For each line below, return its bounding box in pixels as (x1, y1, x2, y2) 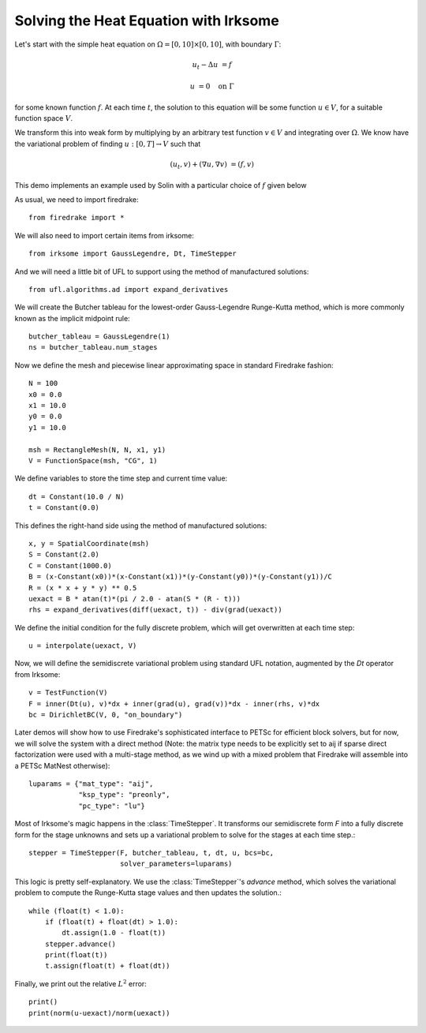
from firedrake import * (28, 213, 125, 223)
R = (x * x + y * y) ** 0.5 (28, 583, 137, 592)
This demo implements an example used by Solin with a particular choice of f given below (14, 180, 307, 189)
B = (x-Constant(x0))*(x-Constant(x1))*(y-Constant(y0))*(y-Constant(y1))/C (28, 572, 333, 582)
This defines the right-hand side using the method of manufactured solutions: (14, 521, 267, 530)
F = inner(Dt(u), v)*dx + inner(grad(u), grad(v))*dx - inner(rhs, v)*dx (28, 699, 320, 708)
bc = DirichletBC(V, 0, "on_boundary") (28, 710, 183, 720)
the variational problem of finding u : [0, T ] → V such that (14, 139, 201, 148)
